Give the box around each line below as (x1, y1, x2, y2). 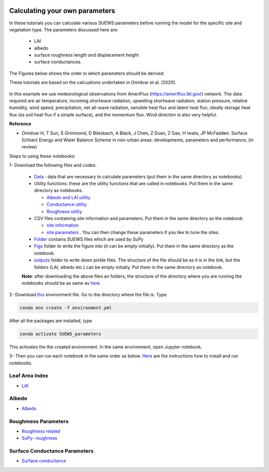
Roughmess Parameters (9, 418, 69, 425)
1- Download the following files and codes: (9, 162, 97, 168)
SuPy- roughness (21, 435, 57, 441)
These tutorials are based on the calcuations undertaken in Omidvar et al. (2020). (9, 80, 177, 86)
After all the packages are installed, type (9, 318, 92, 324)
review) (21, 144, 37, 150)
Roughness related (21, 428, 61, 434)
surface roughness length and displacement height (34, 52, 139, 58)
